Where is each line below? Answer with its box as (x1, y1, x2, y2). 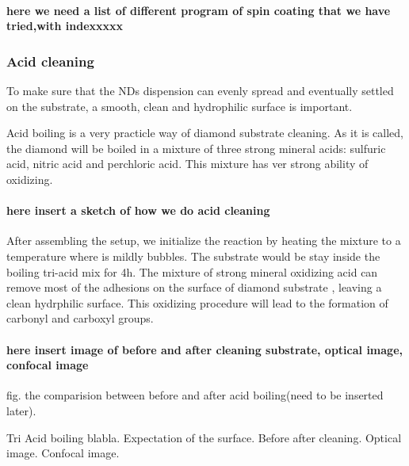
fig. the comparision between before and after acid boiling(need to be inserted (6, 387, 384, 403)
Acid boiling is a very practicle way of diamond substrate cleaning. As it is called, (6, 124, 403, 141)
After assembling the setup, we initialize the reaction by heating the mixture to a (6, 232, 401, 249)
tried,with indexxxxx (6, 17, 124, 34)
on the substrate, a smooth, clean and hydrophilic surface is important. (6, 97, 353, 114)
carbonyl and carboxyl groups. (6, 310, 154, 327)
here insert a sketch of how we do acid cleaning (6, 202, 270, 219)
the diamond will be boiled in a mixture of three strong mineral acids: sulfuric (6, 139, 386, 156)
